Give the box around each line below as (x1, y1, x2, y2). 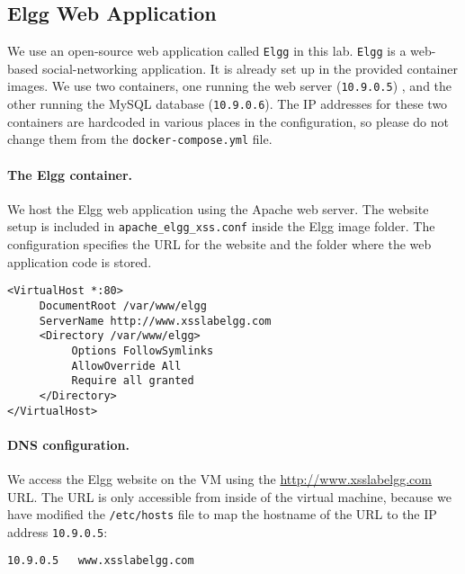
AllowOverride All (71, 359, 182, 372)
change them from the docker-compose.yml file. (7, 130, 273, 148)
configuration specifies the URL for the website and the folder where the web (7, 235, 432, 254)
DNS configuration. (7, 435, 130, 453)
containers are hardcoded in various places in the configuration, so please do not (7, 112, 449, 130)
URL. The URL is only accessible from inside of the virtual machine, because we (7, 487, 452, 506)
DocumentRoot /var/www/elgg (39, 299, 207, 312)
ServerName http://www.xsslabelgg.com (39, 314, 272, 327)
